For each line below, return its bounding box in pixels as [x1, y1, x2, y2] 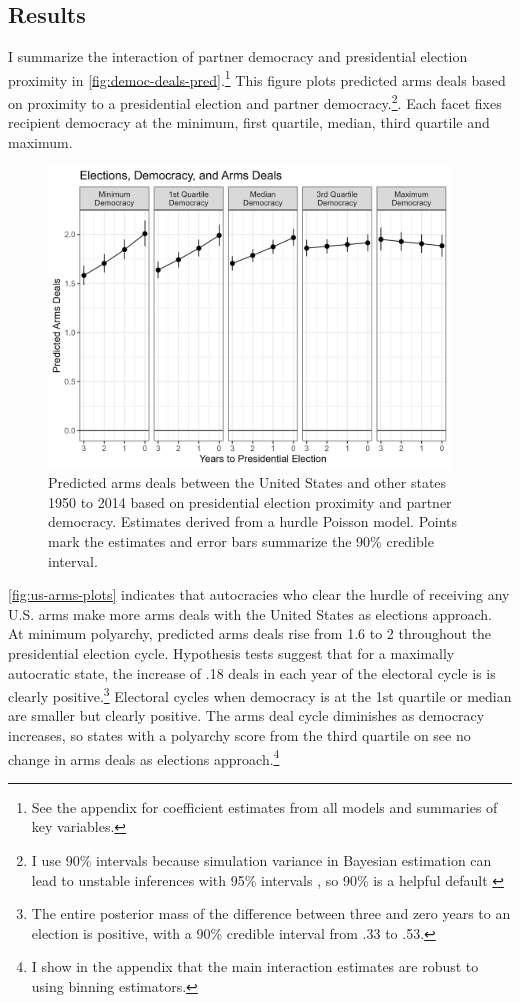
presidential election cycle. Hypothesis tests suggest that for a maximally [8, 642, 455, 663]
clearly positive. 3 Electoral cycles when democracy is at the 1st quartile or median [8, 683, 512, 706]
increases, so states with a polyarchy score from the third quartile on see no [8, 724, 471, 745]
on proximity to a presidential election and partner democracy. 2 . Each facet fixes [8, 90, 502, 113]
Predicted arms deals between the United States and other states [48, 472, 447, 493]
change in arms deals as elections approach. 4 [8, 745, 280, 769]
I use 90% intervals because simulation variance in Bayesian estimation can [31, 849, 492, 870]
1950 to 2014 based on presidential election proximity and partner [48, 491, 452, 512]
